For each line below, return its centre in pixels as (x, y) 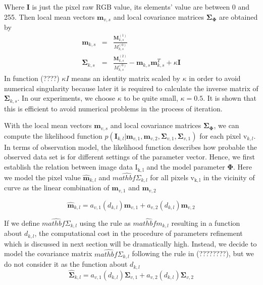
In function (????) (32, 78)
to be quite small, (151, 98)
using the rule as (105, 222)
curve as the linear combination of (57, 188)
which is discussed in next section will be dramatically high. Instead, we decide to (130, 243)
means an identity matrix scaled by (126, 78)
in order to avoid (215, 78)
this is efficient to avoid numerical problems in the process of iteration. (113, 108)
